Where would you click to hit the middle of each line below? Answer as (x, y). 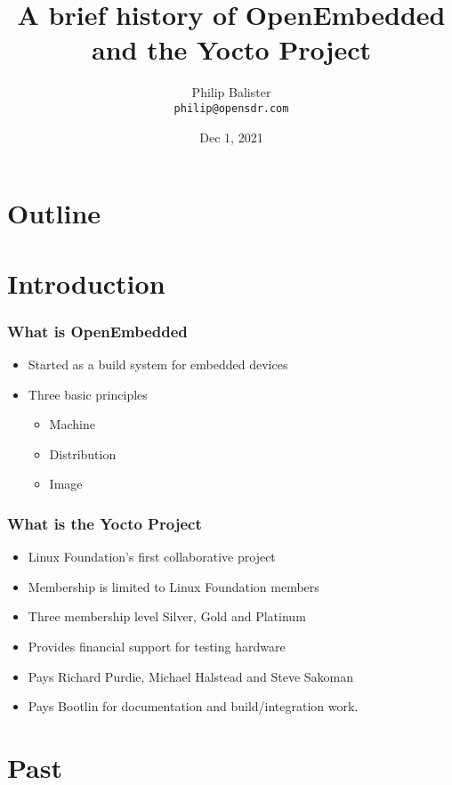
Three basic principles (88, 394)
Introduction (86, 283)
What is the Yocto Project (105, 523)
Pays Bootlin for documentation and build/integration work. (193, 706)
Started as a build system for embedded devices (158, 364)
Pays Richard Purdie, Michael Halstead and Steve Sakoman (191, 676)
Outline (54, 213)
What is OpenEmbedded (97, 331)
